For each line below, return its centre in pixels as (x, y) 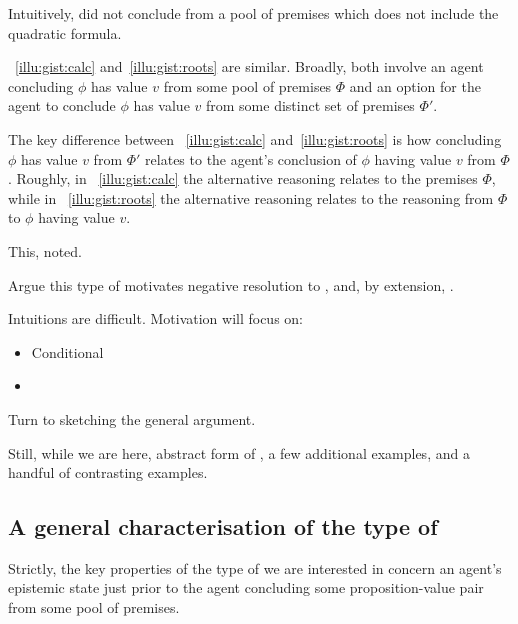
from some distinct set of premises (310, 105)
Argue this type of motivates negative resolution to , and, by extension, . (231, 284)
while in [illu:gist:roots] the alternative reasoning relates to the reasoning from (251, 197)
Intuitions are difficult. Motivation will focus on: (156, 318)
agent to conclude (62, 105)
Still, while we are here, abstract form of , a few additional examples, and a (239, 452)
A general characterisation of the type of (223, 526)
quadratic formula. (65, 32)
